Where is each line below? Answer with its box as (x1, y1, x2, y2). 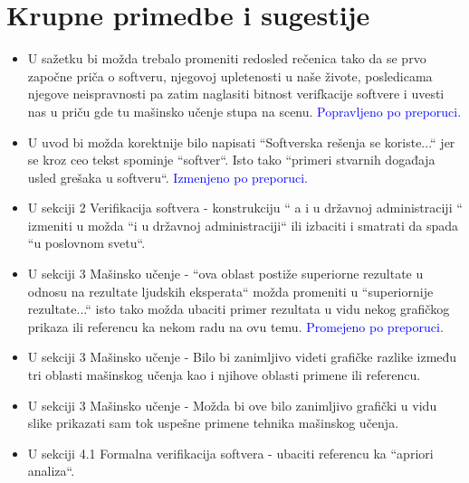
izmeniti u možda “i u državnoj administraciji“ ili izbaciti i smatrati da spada (27, 215, 458, 234)
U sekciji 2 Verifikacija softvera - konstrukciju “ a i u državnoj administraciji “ (27, 198, 463, 217)
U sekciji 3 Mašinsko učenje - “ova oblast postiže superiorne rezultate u (27, 264, 424, 283)
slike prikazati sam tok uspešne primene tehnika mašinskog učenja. (27, 413, 399, 432)
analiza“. (27, 461, 75, 480)
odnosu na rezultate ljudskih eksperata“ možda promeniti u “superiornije (27, 281, 434, 300)
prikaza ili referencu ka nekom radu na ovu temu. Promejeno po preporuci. (27, 317, 444, 336)
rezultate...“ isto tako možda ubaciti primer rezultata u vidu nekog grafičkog (27, 299, 450, 318)
